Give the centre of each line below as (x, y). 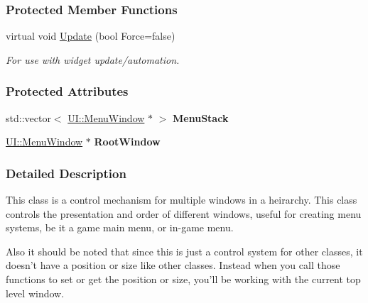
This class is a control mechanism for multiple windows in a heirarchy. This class (182, 200)
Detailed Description (66, 173)
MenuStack (201, 117)
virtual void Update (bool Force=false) (91, 36)
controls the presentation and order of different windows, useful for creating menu (184, 213)
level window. (35, 293)
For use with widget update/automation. (93, 59)
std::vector (28, 117)
